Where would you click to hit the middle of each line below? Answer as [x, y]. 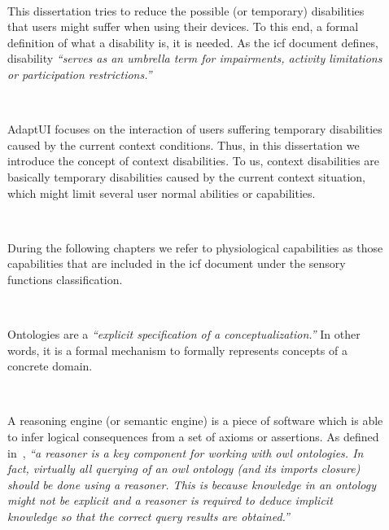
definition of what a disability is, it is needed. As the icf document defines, [193, 42]
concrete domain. [50, 366]
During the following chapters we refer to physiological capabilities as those [195, 247]
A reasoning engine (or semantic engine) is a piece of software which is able [195, 420]
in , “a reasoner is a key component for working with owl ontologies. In [186, 452]
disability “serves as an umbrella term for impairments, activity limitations [195, 58]
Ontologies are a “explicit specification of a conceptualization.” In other [184, 334]
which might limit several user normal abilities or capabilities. [162, 193]
